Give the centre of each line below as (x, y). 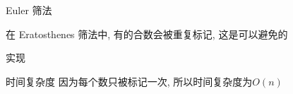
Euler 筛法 (29, 10)
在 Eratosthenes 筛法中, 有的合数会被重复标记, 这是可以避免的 (147, 34)
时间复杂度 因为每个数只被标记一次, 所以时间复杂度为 (129, 81)
